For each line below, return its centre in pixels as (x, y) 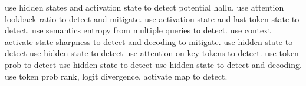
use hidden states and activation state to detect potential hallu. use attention (144, 7)
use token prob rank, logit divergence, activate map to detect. (116, 76)
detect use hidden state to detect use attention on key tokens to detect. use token (152, 53)
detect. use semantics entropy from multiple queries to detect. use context (138, 30)
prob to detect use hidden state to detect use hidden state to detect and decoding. (153, 64)
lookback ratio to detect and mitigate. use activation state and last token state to (152, 18)
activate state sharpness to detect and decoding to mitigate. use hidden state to (149, 41)
